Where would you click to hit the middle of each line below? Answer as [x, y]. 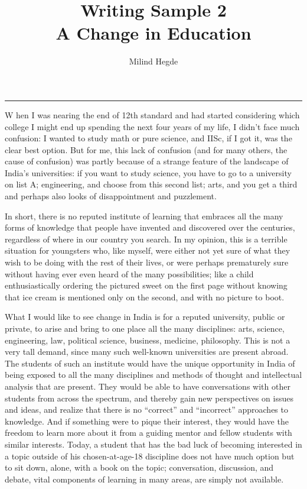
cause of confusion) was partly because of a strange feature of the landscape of [147, 161]
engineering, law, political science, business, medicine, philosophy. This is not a [148, 340]
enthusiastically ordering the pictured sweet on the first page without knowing [146, 285]
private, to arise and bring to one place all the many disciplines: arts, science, [145, 328]
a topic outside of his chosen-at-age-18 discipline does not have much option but [150, 456]
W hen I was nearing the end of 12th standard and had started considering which [152, 114]
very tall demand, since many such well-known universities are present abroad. [147, 352]
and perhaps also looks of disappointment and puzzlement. [111, 196]
